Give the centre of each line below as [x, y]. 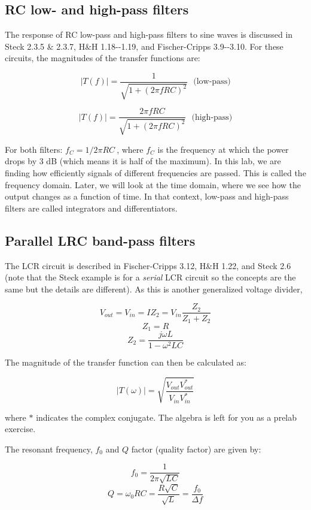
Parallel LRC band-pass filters [100, 240]
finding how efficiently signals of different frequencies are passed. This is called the [155, 173]
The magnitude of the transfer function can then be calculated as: [126, 362]
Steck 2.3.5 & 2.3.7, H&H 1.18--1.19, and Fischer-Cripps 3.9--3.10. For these [144, 46]
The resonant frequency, [49, 449]
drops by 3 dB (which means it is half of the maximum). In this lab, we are [143, 161]
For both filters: [34, 149]
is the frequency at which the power [223, 149]
